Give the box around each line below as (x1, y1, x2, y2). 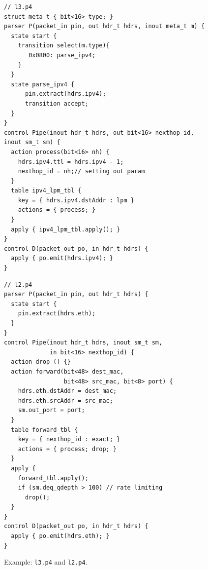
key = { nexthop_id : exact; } (18, 436, 120, 443)
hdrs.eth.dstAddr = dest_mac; (18, 387, 117, 395)
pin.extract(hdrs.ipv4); (25, 90, 106, 98)
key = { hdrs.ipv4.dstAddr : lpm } (18, 196, 134, 204)
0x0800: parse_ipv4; (29, 51, 96, 59)
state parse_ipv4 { (11, 80, 75, 88)
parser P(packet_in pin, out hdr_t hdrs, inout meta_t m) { (4, 23, 205, 30)
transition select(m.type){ (18, 42, 110, 49)
